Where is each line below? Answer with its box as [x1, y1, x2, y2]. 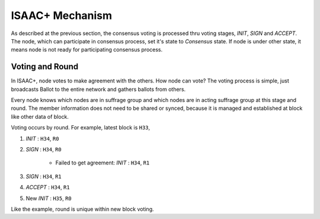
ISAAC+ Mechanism [11, 9, 113, 22]
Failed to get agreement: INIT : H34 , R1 [55, 159, 150, 166]
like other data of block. [11, 113, 69, 120]
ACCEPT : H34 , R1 [25, 184, 71, 191]
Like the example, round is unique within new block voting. [11, 205, 154, 212]
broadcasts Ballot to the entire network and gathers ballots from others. [11, 85, 186, 93]
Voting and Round [11, 62, 79, 72]
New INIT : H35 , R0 [25, 195, 72, 202]
